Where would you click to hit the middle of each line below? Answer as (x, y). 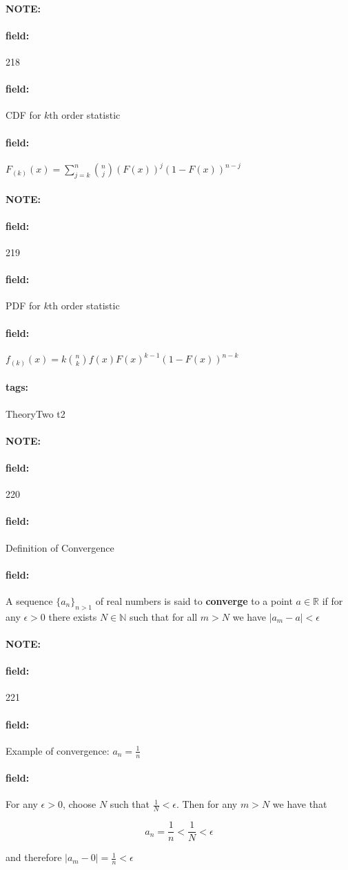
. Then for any (207, 804)
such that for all (164, 616)
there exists (73, 616)
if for (332, 601)
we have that (300, 804)
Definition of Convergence (60, 547)
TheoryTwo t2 (35, 413)
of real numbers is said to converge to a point (194, 601)
